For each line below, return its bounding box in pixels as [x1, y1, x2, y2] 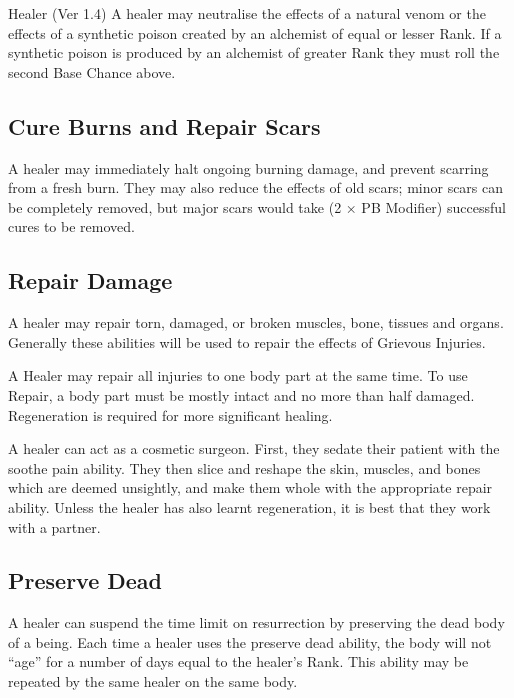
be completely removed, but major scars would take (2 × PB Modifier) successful [8, 196, 506, 217]
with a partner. [8, 516, 101, 537]
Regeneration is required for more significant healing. [8, 404, 333, 425]
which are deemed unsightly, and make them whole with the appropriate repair [8, 477, 493, 498]
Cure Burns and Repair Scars [8, 110, 321, 141]
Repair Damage [8, 265, 173, 296]
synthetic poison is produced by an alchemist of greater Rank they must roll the [8, 42, 500, 63]
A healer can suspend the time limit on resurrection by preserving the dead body [8, 612, 505, 633]
